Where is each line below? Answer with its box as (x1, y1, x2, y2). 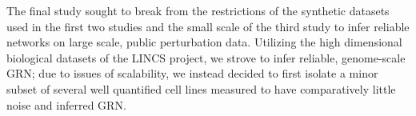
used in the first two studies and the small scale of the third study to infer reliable (6, 18, 410, 34)
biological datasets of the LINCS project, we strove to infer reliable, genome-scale (6, 49, 406, 66)
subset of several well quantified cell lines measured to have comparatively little (6, 80, 396, 97)
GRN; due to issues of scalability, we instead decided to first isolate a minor (6, 65, 378, 82)
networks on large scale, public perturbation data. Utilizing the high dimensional (6, 34, 402, 50)
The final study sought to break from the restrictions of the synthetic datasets (6, 2, 390, 18)
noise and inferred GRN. (6, 96, 126, 113)
